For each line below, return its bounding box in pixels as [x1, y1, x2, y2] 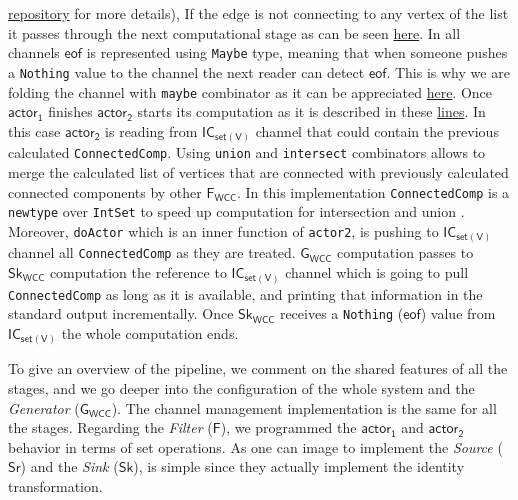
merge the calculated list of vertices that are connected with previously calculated [8, 161, 509, 182]
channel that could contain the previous [255, 120, 499, 141]
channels [8, 42, 60, 63]
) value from [420, 303, 496, 324]
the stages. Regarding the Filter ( [8, 417, 213, 438]
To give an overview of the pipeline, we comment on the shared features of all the [8, 358, 508, 379]
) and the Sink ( [20, 456, 119, 477]
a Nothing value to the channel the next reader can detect [8, 61, 365, 82]
